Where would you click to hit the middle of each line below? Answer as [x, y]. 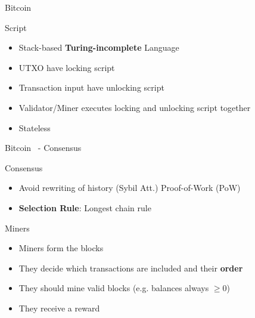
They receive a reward [59, 308]
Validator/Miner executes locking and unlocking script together [135, 107]
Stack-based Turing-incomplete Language [99, 47]
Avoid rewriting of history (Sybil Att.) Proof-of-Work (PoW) [130, 188]
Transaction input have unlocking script [91, 87]
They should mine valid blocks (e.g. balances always [114, 288]
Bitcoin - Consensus [43, 148]
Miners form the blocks [61, 248]
